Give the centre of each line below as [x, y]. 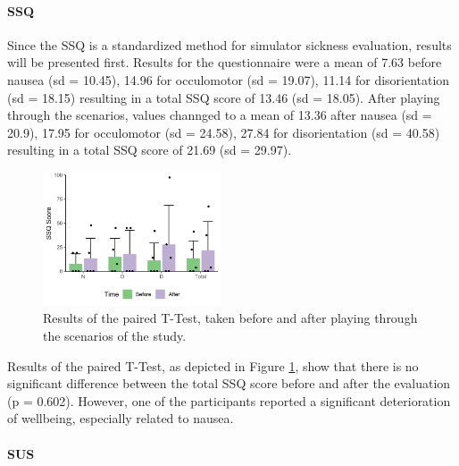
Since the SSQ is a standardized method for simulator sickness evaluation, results [229, 44]
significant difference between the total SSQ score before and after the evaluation [229, 383]
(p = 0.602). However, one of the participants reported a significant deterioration [229, 400]
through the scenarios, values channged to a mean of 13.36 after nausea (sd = [220, 115]
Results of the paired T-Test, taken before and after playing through [230, 318]
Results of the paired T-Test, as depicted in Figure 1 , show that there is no [213, 365]
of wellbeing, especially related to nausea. [121, 418]
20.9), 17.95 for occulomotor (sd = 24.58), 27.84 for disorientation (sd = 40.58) [224, 132]
